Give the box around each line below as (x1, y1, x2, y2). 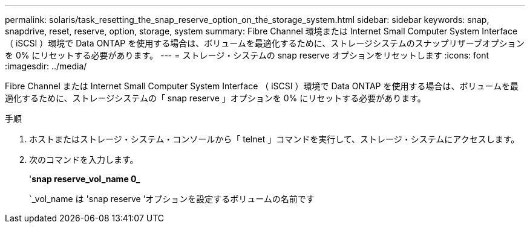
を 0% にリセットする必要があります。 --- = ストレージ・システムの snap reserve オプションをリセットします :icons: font (5, 50, 489, 60)
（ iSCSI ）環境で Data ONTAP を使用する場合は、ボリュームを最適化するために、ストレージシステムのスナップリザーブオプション (5, 38, 525, 48)
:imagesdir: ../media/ (5, 61, 87, 71)
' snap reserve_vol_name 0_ (29, 174, 140, 184)
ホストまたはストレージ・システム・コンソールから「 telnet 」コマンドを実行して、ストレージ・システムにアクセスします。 (29, 134, 520, 144)
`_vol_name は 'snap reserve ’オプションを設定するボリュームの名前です (29, 194, 315, 204)
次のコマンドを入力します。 (29, 154, 139, 165)
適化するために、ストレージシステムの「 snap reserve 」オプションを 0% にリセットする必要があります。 (5, 93, 426, 103)
